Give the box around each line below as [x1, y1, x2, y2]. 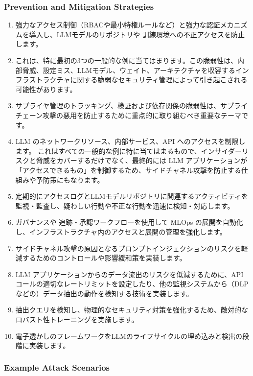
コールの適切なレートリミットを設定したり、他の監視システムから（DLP [15, 279, 249, 289]
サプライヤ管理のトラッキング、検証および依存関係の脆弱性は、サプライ [15, 100, 248, 111]
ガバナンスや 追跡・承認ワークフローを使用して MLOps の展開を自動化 [15, 217, 243, 227]
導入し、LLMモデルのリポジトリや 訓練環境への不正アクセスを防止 [29, 29, 245, 39]
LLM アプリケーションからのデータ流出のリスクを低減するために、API [15, 269, 244, 279]
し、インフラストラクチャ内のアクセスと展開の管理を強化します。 [15, 226, 227, 236]
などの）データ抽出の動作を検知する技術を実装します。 [15, 288, 193, 298]
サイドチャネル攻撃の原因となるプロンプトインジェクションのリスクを [15, 243, 241, 253]
